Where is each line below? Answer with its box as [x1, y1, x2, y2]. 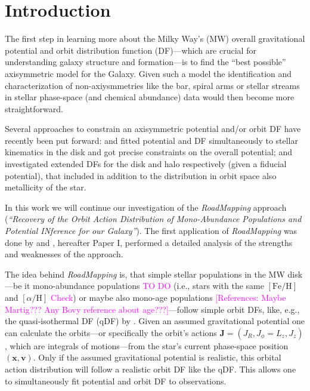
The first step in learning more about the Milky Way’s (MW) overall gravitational [5, 32, 305, 45]
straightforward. [5, 102, 63, 115]
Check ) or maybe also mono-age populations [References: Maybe [51, 291, 286, 303]
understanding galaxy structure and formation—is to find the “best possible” [5, 56, 286, 68]
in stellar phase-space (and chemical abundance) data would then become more [5, 91, 294, 103]
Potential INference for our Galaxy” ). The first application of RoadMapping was [5, 224, 297, 237]
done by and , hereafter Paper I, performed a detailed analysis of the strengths [5, 236, 293, 248]
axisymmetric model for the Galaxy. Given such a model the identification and [5, 67, 292, 79]
